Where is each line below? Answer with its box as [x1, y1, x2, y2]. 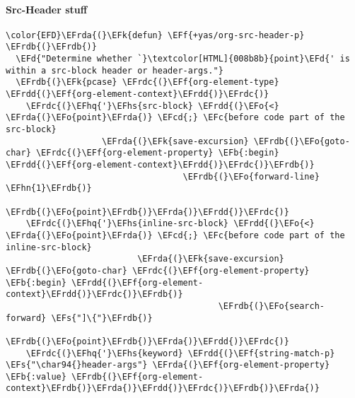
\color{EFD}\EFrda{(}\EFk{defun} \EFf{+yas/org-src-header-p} [6, 30, 305, 40]
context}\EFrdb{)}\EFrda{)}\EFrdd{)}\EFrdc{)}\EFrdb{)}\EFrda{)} [6, 383, 320, 394]
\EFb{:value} [6, 371, 66, 382]
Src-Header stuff [6, 1, 88, 16]
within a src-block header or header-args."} [6, 65, 223, 76]
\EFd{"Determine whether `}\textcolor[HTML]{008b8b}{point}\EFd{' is [16, 54, 350, 64]
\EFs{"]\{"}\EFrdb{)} [51, 312, 153, 323]
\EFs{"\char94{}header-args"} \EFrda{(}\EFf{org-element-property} [6, 360, 330, 370]
